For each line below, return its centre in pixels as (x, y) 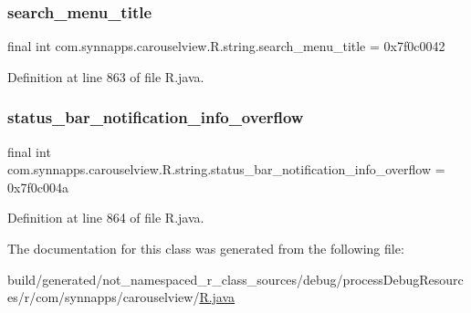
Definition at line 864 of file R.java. (106, 218)
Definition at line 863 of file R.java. (106, 76)
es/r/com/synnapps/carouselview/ (104, 297)
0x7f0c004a (38, 187)
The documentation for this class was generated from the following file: (206, 248)
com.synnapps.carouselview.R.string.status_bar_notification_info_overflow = (226, 169)
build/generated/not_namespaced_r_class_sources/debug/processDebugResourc (235, 279)
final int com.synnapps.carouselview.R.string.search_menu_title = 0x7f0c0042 (226, 46)
